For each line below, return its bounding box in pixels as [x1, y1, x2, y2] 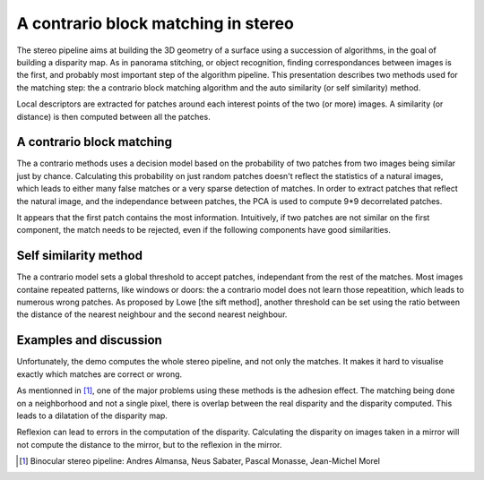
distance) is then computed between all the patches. [16, 111, 211, 122]
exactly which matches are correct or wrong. [16, 368, 183, 380]
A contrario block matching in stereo [16, 13, 295, 33]
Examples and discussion [16, 332, 163, 348]
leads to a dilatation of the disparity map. [16, 410, 168, 421]
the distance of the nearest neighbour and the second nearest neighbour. [16, 309, 288, 320]
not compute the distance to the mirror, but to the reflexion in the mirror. [16, 439, 282, 450]
